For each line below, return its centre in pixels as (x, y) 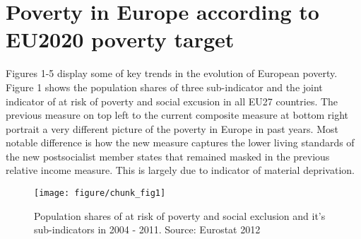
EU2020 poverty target (120, 39)
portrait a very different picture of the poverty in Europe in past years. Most (172, 128)
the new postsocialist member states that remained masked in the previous (168, 156)
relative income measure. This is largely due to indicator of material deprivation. (180, 170)
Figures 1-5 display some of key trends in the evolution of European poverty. (172, 73)
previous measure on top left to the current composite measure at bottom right (177, 115)
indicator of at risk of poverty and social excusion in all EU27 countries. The (172, 101)
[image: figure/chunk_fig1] (100, 193)
